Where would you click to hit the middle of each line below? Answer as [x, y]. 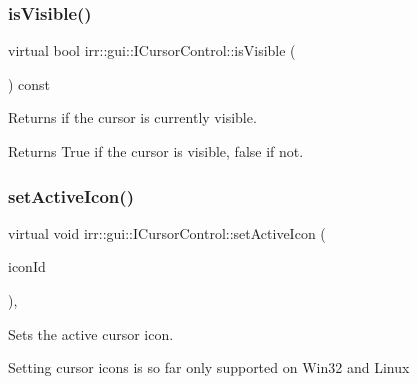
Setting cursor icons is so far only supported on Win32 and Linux [209, 367]
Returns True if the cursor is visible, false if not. [156, 151]
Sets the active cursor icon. [91, 333]
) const [29, 83]
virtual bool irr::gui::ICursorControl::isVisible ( [152, 50]
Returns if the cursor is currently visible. [132, 117]
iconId [27, 266]
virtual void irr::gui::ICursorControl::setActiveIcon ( [167, 232]
